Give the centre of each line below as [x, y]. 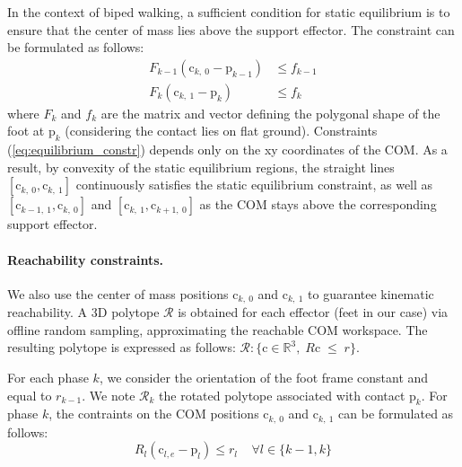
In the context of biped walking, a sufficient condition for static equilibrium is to [229, 12]
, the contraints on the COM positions [154, 414]
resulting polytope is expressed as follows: [122, 347]
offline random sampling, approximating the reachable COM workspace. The [218, 329]
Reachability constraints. [86, 259]
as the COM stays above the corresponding [318, 204]
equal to [30, 395]
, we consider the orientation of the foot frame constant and [264, 378]
